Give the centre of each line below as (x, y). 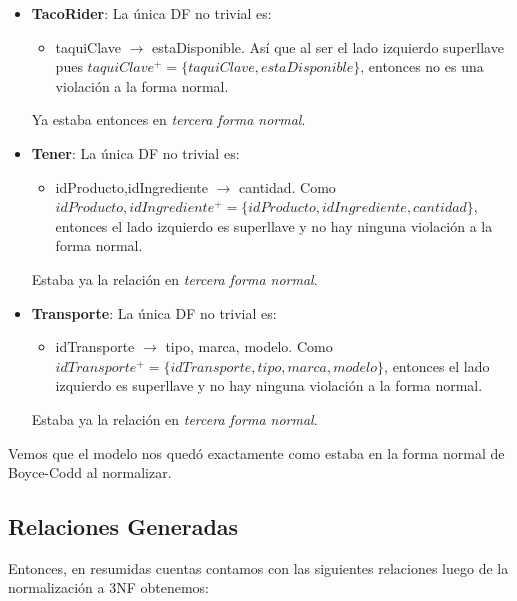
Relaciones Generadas (123, 526)
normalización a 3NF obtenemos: (108, 587)
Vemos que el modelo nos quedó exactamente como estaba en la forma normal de (256, 452)
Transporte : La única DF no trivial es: (154, 312)
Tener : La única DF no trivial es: (135, 152)
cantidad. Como (287, 186)
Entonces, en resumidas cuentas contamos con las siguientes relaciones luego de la (258, 567)
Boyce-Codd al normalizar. (90, 472)
